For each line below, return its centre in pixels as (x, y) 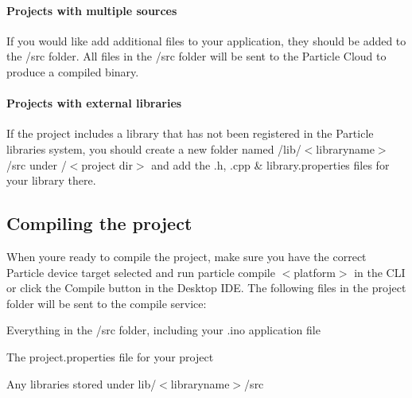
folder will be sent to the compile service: (107, 303)
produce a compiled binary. (73, 71)
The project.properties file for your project (110, 356)
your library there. (51, 180)
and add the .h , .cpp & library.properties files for (270, 164)
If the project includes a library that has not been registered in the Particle (190, 133)
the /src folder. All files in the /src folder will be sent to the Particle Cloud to (196, 56)
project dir (107, 164)
